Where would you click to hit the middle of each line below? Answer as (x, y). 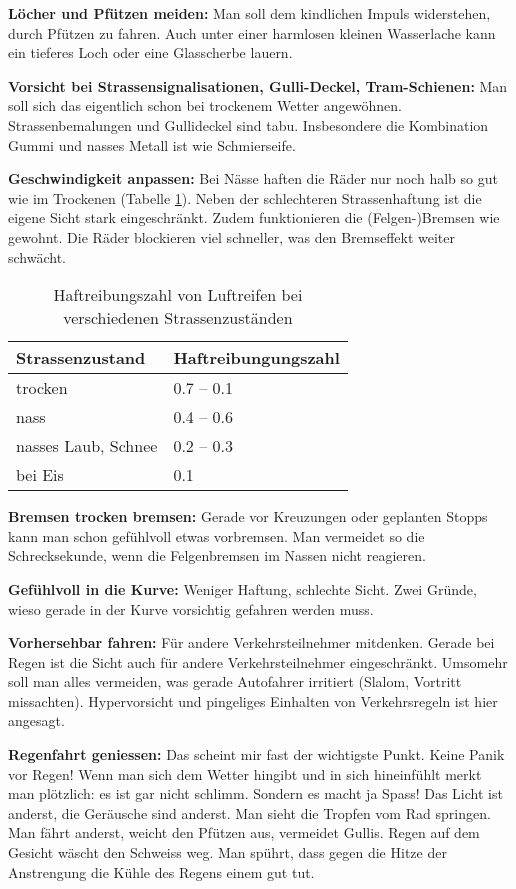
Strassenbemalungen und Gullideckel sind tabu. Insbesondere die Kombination (248, 124)
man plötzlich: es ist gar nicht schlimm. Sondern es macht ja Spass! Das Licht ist (255, 793)
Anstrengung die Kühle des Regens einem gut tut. (161, 871)
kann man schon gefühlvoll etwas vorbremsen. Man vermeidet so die (216, 535)
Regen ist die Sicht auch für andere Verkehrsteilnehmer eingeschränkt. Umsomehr (258, 661)
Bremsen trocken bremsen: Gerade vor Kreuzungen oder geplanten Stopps (248, 516)
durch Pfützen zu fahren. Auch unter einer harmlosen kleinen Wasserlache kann (252, 32)
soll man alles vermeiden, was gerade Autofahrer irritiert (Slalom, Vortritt (235, 681)
